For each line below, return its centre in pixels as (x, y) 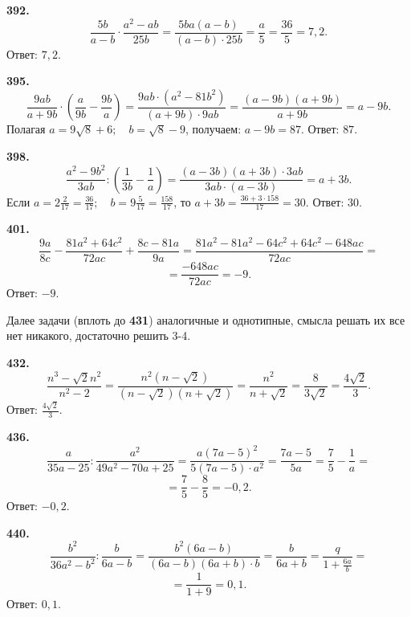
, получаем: (213, 129)
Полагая (26, 129)
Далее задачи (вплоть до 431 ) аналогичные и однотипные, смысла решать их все (206, 319)
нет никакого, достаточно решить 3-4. (99, 335)
